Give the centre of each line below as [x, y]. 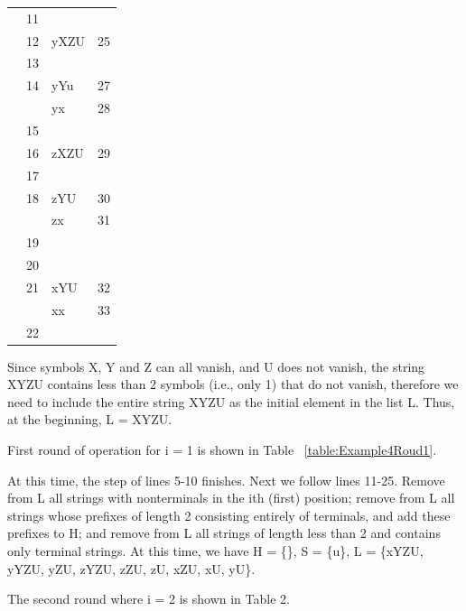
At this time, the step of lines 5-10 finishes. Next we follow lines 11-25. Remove [226, 480]
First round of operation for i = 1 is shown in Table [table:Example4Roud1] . [222, 450]
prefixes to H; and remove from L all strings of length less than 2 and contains [224, 533]
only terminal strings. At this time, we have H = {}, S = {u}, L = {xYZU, [215, 551]
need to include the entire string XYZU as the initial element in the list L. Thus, [231, 401]
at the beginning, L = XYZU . [90, 419]
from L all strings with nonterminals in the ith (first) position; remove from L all [231, 498]
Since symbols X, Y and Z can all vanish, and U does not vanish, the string [216, 366]
